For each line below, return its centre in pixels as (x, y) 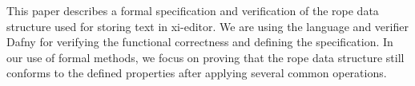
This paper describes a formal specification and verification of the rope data (193, 10)
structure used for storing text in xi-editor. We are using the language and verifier (207, 26)
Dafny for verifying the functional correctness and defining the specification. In (200, 42)
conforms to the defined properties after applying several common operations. (197, 73)
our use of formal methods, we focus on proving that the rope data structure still (205, 57)
